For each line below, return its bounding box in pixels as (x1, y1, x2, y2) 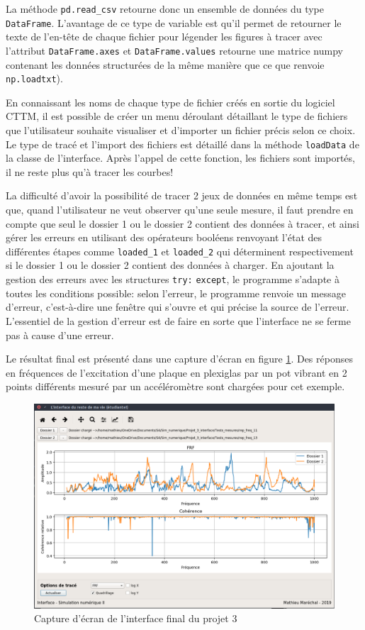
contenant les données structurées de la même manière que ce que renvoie (6, 57, 325, 72)
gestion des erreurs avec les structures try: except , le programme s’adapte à (6, 272, 339, 287)
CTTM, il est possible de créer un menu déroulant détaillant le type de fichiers (6, 109, 348, 123)
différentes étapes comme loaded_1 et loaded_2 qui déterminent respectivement (6, 243, 354, 258)
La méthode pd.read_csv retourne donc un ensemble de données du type (6, 1, 324, 16)
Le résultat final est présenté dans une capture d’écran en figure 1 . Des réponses (6, 351, 353, 366)
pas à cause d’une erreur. (6, 327, 114, 342)
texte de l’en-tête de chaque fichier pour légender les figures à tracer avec (6, 29, 322, 44)
